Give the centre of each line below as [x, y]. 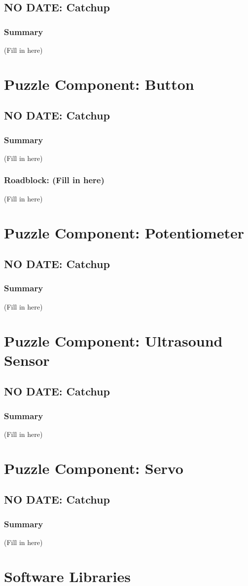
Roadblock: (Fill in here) [54, 180]
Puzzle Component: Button [99, 84]
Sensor [27, 360]
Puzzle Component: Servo [94, 468]
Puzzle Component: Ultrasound [113, 340]
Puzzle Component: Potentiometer [124, 232]
